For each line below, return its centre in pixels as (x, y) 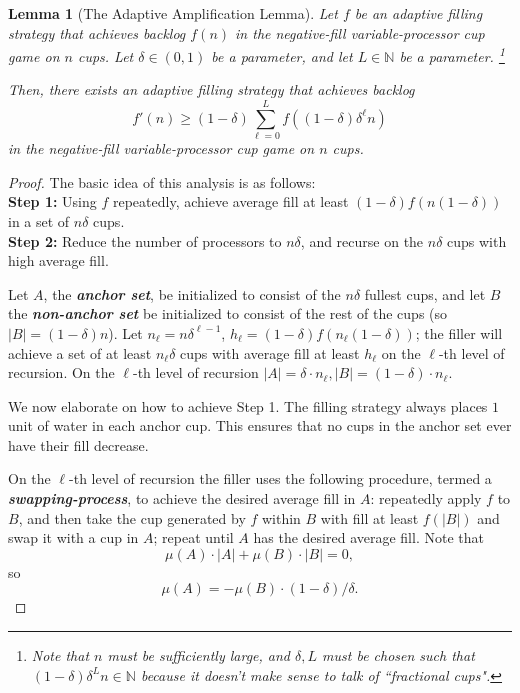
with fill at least (369, 517)
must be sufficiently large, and (199, 655)
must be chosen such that (398, 655)
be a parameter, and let (282, 55)
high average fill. (58, 260)
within (281, 517)
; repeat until (193, 537)
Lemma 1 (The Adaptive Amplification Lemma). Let (173, 13)
